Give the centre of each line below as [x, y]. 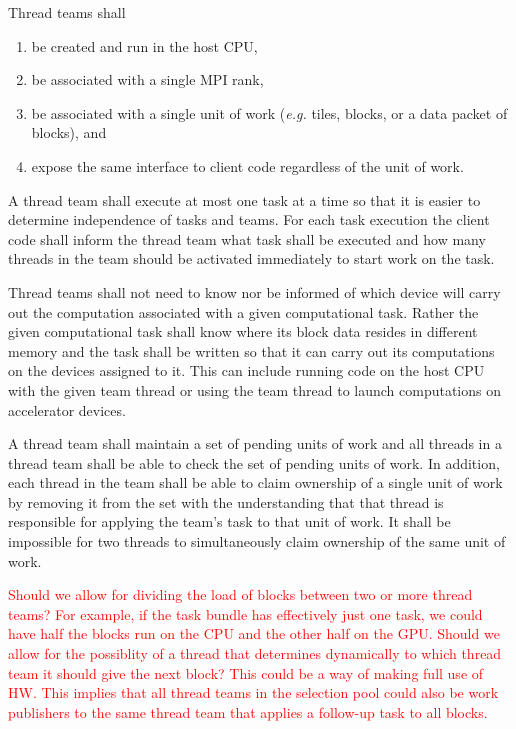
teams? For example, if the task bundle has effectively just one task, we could [245, 613]
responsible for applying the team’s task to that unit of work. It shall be [229, 521]
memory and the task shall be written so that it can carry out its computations [251, 350]
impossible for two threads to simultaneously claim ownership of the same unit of [257, 541]
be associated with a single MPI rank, [147, 79]
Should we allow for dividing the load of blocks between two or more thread [240, 594]
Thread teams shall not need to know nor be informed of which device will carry [254, 291]
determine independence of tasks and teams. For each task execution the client [249, 219]
